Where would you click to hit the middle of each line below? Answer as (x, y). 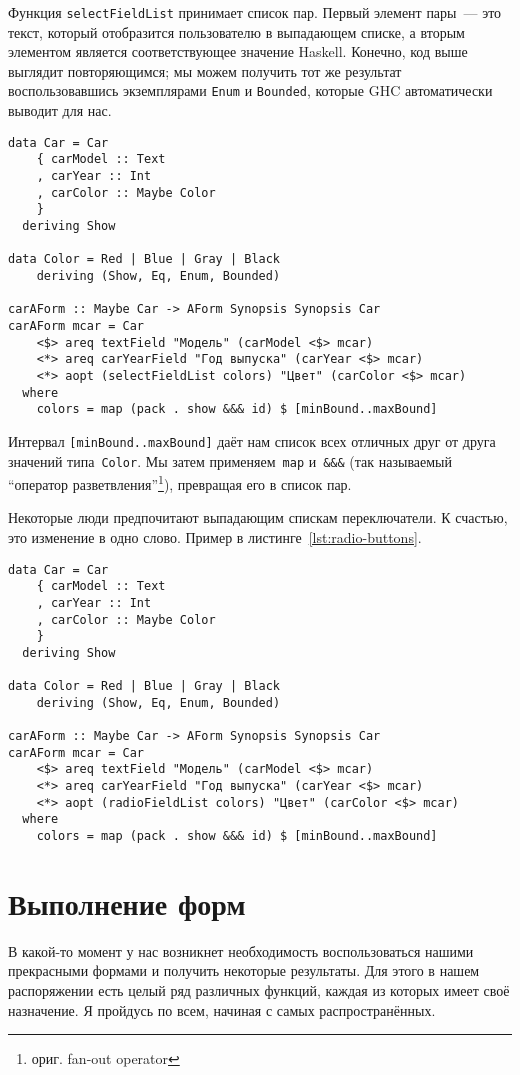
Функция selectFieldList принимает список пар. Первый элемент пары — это (255, 12)
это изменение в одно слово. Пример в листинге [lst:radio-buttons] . (215, 537)
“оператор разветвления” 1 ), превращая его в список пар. (180, 482)
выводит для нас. (60, 110)
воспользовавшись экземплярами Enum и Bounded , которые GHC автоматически (250, 90)
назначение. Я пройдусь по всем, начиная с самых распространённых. (222, 1009)
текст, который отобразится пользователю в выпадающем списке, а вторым (236, 31)
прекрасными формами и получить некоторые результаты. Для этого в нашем (244, 970)
